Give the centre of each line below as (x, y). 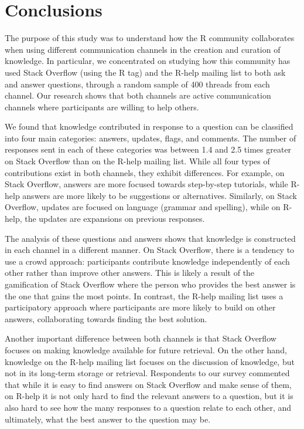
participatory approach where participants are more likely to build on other (140, 307)
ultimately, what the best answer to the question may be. (108, 419)
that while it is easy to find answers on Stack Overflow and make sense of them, (148, 384)
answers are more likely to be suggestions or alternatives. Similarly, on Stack (160, 195)
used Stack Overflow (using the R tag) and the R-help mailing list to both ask (145, 72)
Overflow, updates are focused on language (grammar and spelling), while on (143, 207)
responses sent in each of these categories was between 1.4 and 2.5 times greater (148, 149)
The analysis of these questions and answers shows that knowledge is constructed (150, 238)
